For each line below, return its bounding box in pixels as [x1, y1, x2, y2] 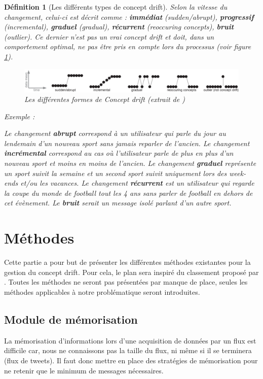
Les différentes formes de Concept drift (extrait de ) [24, 94, 185, 105]
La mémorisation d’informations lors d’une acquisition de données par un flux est [4, 335, 256, 346]
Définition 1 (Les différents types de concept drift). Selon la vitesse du [4, 2, 228, 12]
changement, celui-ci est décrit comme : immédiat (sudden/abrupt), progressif [4, 11, 254, 22]
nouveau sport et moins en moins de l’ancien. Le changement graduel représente [4, 158, 256, 168]
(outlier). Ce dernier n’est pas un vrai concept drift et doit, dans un [4, 31, 214, 42]
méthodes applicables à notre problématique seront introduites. [4, 286, 200, 297]
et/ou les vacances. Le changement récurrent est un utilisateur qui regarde [20, 178, 254, 188]
